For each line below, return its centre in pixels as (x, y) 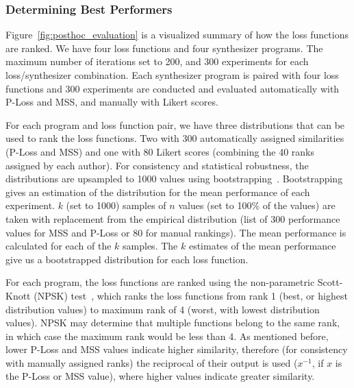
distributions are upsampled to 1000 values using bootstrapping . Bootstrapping (174, 179)
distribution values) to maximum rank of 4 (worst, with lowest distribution (163, 309)
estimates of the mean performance (262, 246)
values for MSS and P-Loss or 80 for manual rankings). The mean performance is (176, 232)
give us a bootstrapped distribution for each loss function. (127, 259)
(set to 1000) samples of (116, 205)
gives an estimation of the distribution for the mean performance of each (158, 192)
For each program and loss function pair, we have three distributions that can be (175, 124)
